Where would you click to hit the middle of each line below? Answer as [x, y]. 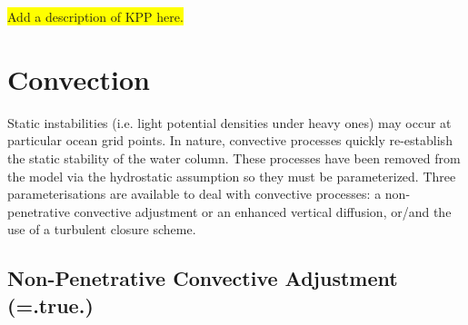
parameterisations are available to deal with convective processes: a [194, 194]
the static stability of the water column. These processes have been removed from [234, 158]
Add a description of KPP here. [95, 16]
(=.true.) [50, 305]
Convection [79, 79]
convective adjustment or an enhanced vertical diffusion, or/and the [263, 211]
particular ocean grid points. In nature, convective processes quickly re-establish [230, 140]
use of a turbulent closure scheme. [102, 229]
